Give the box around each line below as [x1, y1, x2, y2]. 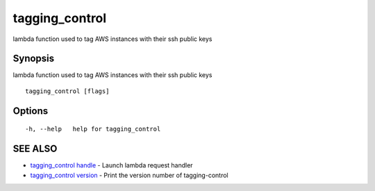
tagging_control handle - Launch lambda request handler [30, 161, 194, 169]
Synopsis [12, 53, 55, 65]
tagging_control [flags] [25, 87, 110, 95]
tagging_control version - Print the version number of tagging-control [30, 171, 228, 179]
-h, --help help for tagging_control [25, 125, 161, 133]
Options [12, 105, 49, 117]
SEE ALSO [12, 143, 58, 155]
